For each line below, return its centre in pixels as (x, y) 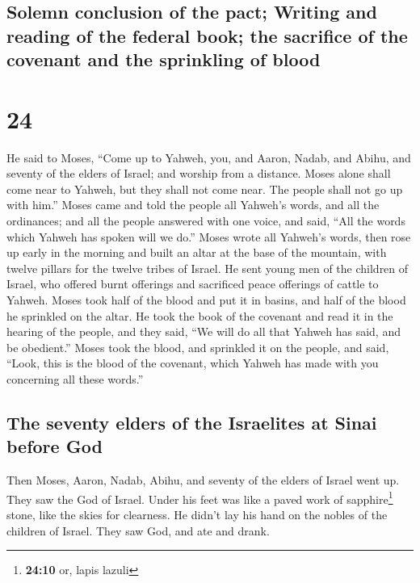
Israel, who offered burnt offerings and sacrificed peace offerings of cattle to (193, 284)
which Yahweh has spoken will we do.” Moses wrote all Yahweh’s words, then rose (209, 236)
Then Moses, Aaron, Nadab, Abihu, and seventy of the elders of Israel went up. (203, 480)
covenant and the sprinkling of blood (164, 59)
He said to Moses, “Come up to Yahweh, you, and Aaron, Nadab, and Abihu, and (209, 157)
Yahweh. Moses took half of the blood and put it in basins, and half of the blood (206, 300)
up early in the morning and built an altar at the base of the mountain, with (197, 252)
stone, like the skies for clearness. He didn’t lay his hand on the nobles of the (197, 515)
